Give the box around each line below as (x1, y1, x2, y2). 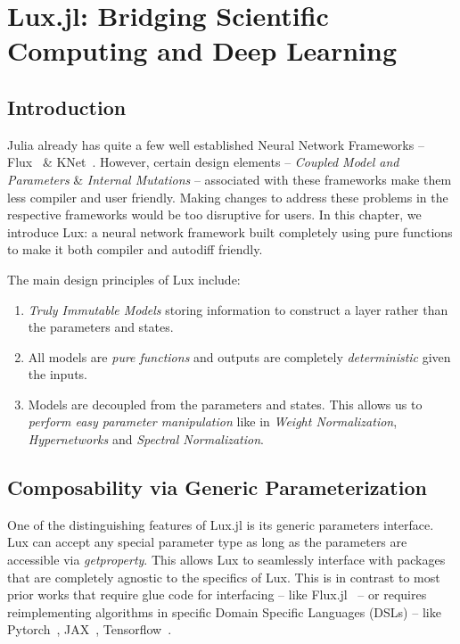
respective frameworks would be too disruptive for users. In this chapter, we (7, 205, 422, 224)
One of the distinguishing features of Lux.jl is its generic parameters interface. (7, 515, 434, 533)
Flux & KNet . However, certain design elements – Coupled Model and (7, 153, 399, 171)
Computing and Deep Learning (7, 32, 397, 69)
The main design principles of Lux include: (7, 269, 241, 288)
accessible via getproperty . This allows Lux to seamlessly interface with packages (7, 550, 446, 569)
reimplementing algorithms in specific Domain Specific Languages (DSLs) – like (7, 602, 441, 621)
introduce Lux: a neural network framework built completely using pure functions (7, 222, 453, 241)
